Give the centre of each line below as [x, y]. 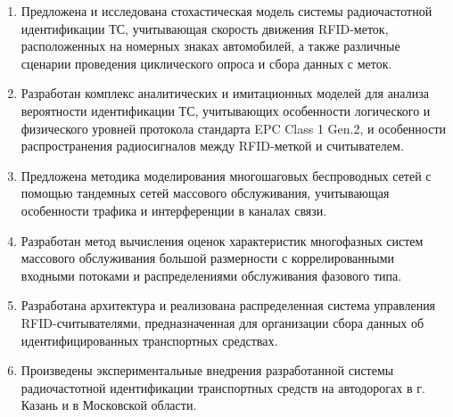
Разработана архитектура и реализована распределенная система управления [228, 305]
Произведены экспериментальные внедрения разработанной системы [207, 370]
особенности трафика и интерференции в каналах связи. [174, 210]
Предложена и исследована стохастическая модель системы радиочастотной [226, 11]
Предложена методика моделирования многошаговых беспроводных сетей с [226, 175]
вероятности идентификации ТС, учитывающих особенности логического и [226, 110]
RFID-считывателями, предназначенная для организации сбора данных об [222, 322]
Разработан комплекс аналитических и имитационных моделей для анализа [225, 93]
